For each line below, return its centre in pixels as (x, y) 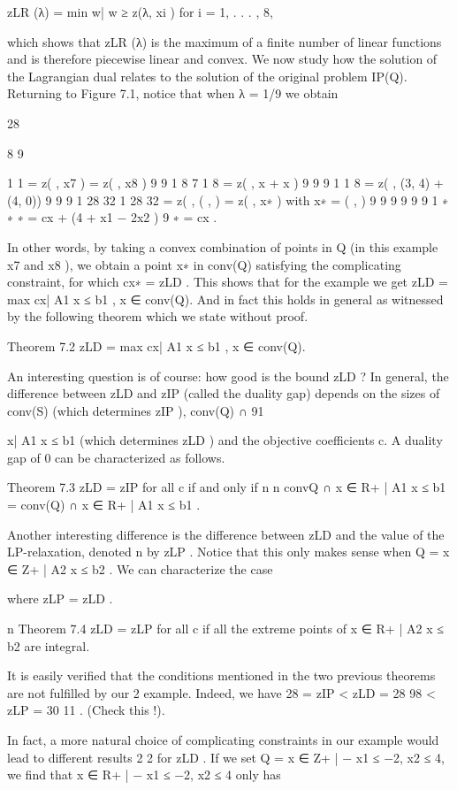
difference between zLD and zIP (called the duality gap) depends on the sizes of (224, 393)
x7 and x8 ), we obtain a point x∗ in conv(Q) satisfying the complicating (204, 264)
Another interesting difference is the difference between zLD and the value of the (226, 534)
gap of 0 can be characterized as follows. (116, 457)
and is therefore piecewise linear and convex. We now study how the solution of (222, 59)
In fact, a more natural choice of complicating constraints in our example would (223, 740)
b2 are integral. (49, 645)
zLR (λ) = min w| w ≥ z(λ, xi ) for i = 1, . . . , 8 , (140, 12)
